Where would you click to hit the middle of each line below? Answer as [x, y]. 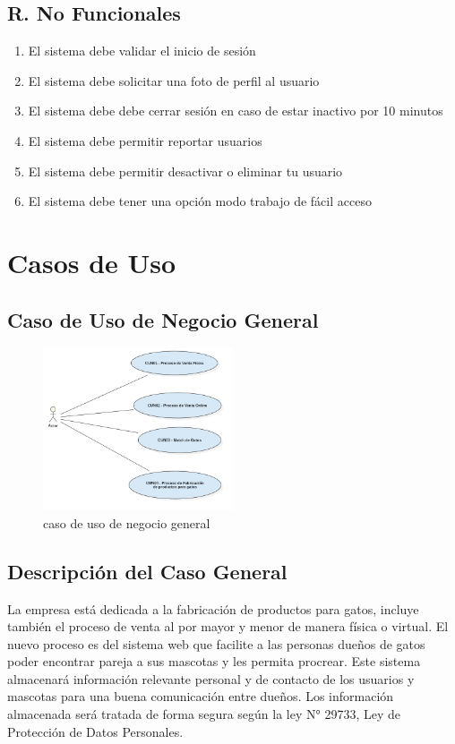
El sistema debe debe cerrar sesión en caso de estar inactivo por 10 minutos [236, 111]
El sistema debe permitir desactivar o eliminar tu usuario [185, 171]
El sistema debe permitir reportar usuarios [145, 140]
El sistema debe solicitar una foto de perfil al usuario [174, 80]
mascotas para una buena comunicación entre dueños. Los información [201, 696]
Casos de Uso [92, 262]
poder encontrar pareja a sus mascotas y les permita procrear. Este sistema [214, 661]
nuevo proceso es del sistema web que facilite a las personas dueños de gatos [216, 643]
